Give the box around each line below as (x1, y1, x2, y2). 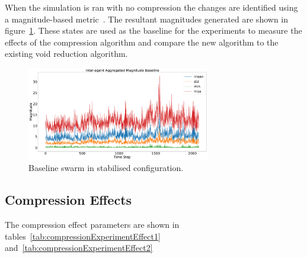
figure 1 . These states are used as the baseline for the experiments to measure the (5, 24, 302, 37)
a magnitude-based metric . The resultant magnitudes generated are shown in (5, 12, 289, 25)
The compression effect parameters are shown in (5, 218, 180, 231)
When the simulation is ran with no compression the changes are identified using (5, 1, 298, 13)
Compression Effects (5, 191, 132, 209)
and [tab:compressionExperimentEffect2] (5, 241, 153, 254)
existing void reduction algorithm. (5, 47, 128, 60)
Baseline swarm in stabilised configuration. (28, 162, 184, 174)
